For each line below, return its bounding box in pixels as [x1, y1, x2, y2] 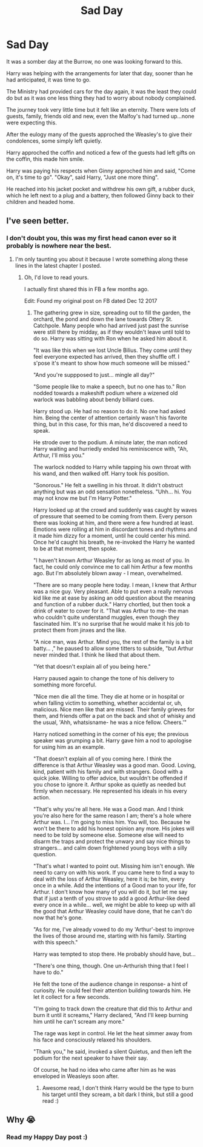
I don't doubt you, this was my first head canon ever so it [6, 234, 177, 243]
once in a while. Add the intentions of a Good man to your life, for [33, 881, 196, 889]
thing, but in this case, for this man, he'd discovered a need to [33, 420, 188, 428]
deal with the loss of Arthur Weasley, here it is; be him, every [33, 875, 185, 882]
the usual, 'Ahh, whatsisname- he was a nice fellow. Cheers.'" [33, 719, 187, 726]
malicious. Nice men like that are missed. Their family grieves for [33, 705, 195, 713]
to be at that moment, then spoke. [33, 544, 118, 552]
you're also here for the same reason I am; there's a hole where [33, 811, 192, 819]
